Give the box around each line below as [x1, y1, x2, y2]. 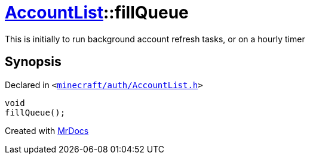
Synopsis [5, 54, 62, 70]
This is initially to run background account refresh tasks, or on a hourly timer [5, 33, 305, 44]
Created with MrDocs [5, 125, 89, 136]
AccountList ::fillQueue [5, 2, 189, 23]
